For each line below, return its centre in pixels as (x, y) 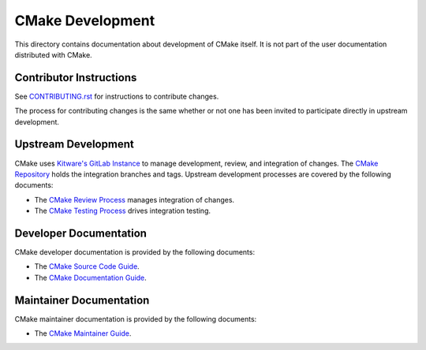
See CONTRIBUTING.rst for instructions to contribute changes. (117, 96)
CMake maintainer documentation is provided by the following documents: (136, 318)
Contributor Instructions (76, 78)
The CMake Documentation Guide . (91, 277)
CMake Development (85, 20)
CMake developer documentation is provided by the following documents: (135, 252)
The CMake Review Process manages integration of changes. (135, 199)
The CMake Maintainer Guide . (83, 333)
